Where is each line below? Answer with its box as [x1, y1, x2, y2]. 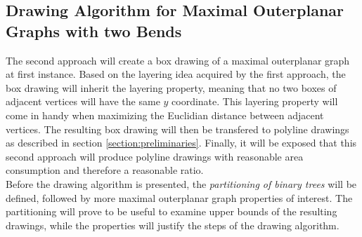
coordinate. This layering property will [172, 94, 338, 109]
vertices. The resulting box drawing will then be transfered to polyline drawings [6, 121, 349, 136]
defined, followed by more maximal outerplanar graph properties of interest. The [6, 190, 353, 205]
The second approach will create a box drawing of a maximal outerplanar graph [6, 53, 350, 67]
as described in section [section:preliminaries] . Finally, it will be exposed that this [6, 135, 357, 150]
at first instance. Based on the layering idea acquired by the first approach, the [6, 67, 346, 81]
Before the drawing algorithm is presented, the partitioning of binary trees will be [6, 176, 357, 191]
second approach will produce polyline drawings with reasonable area [6, 149, 304, 163]
